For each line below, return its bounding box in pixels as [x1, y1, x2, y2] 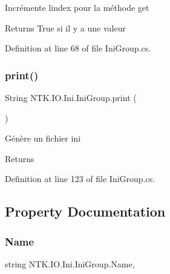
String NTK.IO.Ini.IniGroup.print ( [5, 91, 137, 103]
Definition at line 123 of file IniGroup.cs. [5, 172, 155, 185]
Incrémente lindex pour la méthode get [5, 1, 149, 13]
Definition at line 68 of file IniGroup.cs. [5, 42, 151, 54]
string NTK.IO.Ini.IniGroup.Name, [5, 257, 135, 270]
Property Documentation [5, 202, 166, 221]
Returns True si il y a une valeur [5, 21, 126, 34]
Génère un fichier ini [5, 132, 81, 145]
